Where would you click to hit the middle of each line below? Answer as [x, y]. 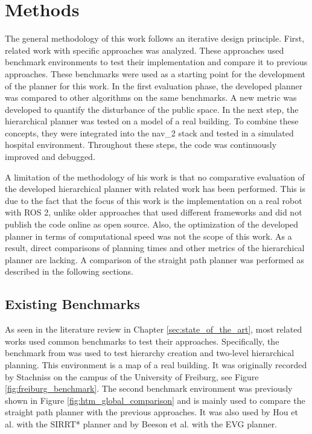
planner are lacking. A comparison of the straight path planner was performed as [155, 259]
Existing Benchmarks [72, 304]
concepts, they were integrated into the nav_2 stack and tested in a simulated [149, 132]
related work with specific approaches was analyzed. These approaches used [145, 50]
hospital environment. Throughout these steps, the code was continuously [141, 145]
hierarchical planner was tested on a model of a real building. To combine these [152, 121]
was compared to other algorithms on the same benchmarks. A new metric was [151, 97]
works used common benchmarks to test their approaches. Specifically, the [142, 341]
